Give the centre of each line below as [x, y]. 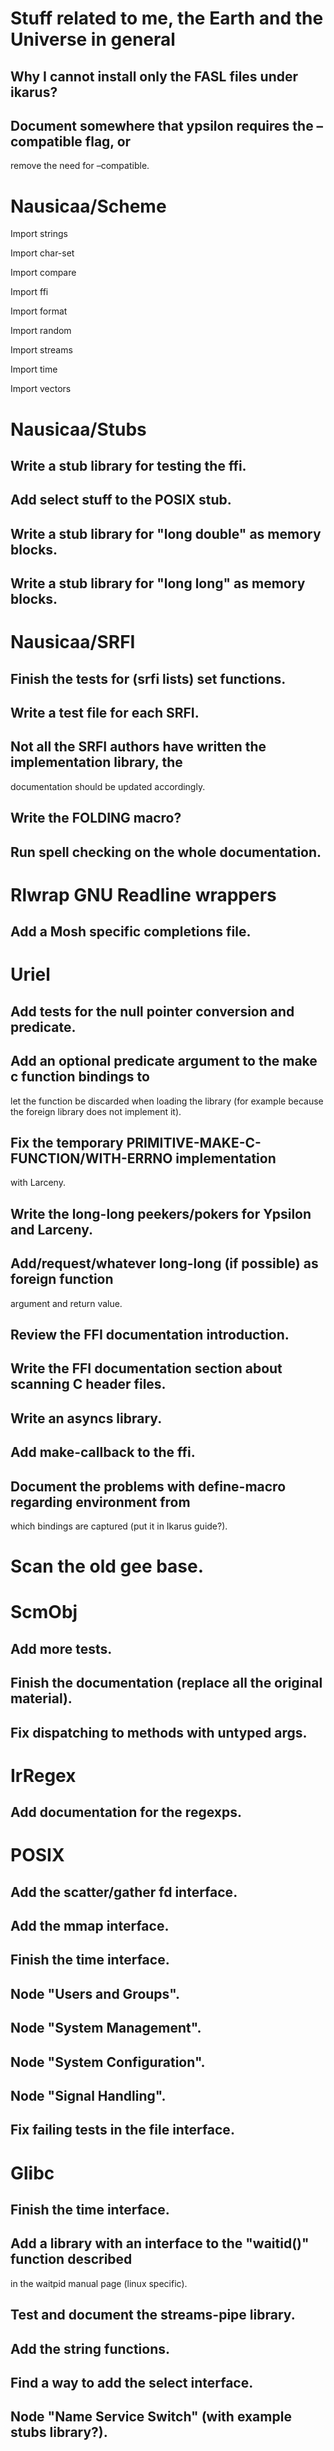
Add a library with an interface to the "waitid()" [160, 2243]
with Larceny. [38, 1183]
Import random [41, 331]
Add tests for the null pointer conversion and [152, 1011]
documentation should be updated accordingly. [108, 786]
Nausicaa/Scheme [88, 206]
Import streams [41, 350]
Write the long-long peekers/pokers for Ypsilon [161, 1213]
